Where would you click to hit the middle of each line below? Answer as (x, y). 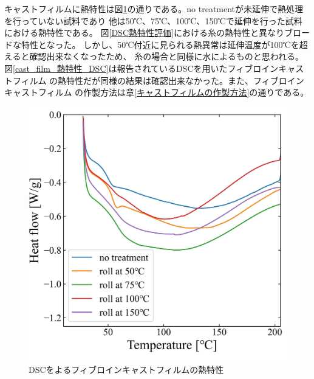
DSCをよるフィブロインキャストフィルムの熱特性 (126, 370)
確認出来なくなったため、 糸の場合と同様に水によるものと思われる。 (167, 56)
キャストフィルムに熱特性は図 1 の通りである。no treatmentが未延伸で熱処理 (154, 9)
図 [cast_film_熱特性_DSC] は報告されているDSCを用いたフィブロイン (142, 68)
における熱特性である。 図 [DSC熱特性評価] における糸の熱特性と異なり (144, 33)
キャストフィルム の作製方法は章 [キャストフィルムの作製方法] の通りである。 (157, 92)
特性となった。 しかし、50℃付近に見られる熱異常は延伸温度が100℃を (160, 44)
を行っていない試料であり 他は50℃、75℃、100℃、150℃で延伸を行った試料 (153, 20)
